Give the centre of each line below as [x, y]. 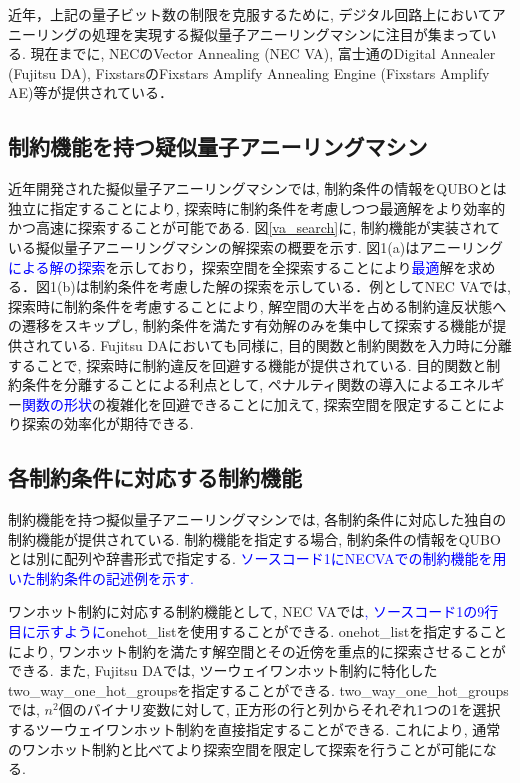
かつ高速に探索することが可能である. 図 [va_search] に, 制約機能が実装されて [254, 227]
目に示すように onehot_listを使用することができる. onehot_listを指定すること [258, 631]
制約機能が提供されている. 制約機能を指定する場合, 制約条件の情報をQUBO [254, 538]
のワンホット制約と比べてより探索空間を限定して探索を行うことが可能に [245, 748]
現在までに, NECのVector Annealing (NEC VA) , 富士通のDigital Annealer [263, 53]
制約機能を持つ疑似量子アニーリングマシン [218, 146]
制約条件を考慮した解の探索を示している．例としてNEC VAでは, [300, 286]
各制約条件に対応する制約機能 [155, 477]
